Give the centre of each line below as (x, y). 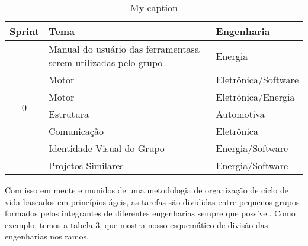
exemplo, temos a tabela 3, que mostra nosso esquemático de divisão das (137, 224)
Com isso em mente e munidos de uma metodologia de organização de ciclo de (147, 190)
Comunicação (76, 131)
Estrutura (69, 114)
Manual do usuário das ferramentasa (124, 49)
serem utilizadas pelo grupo (106, 62)
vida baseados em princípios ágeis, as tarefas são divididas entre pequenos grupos (152, 201)
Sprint (25, 31)
